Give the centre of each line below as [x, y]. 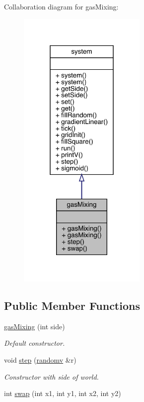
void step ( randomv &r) [40, 359]
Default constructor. [35, 343]
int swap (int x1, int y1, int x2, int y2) [63, 393]
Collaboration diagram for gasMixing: [61, 6]
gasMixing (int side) [35, 326]
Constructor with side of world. [51, 376]
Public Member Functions [72, 305]
